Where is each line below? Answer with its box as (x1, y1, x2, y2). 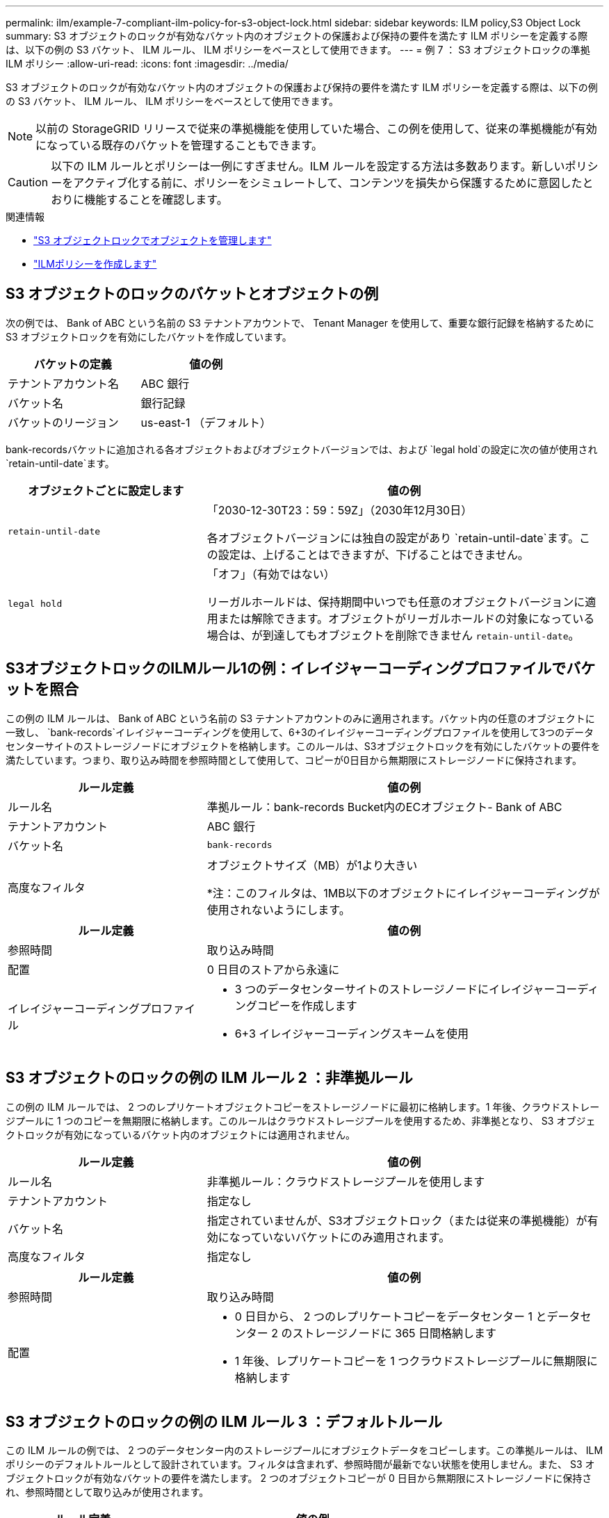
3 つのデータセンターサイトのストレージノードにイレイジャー (234, 981, 555, 996)
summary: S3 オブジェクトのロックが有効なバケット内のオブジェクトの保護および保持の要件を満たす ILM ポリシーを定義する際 (6, 30, 588, 42)
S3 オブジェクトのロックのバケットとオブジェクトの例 (6, 285, 379, 303)
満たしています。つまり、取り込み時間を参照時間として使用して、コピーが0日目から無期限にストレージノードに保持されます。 (6, 753, 582, 766)
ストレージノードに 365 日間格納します (292, 1325, 497, 1340)
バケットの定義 (33, 357, 112, 371)
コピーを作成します (257, 998, 357, 1013)
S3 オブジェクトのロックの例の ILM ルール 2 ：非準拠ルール (6, 1069, 413, 1087)
